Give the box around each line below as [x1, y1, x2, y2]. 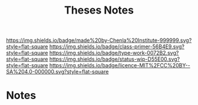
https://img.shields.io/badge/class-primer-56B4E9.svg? [49, 43, 184, 50]
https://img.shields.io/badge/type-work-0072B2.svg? [49, 50, 179, 57]
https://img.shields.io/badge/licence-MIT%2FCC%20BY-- [49, 62, 190, 69]
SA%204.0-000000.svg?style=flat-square [6, 68, 109, 76]
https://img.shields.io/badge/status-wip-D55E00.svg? [49, 55, 180, 63]
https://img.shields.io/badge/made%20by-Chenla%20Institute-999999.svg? [6, 37, 192, 44]
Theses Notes [64, 4, 134, 17]
